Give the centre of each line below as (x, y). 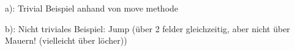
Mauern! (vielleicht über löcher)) (66, 40)
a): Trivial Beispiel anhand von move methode (92, 8)
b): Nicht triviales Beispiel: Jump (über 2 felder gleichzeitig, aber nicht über (147, 28)
